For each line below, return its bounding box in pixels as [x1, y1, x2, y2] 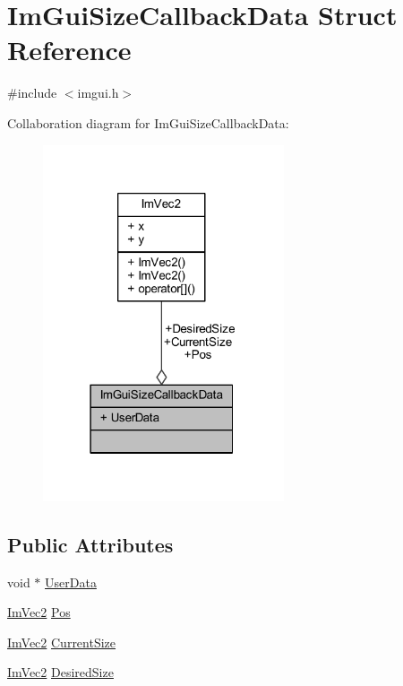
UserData [45, 572, 97, 591]
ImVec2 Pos [7, 603, 71, 621]
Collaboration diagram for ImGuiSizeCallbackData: [7, 113, 289, 132]
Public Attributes [7, 530, 174, 558]
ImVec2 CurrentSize [7, 632, 116, 651]
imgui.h [77, 83, 119, 102]
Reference [7, 31, 132, 68]
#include [7, 83, 57, 102]
